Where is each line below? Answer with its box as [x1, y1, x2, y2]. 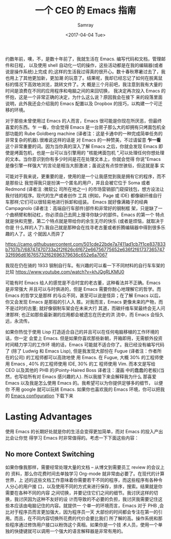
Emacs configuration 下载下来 [11, 392, 74, 399]
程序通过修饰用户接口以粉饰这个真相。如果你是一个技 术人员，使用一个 [9, 522, 158, 528]
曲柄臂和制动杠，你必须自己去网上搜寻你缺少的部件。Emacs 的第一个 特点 [9, 212, 164, 218]
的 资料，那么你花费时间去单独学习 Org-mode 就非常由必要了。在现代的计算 [5, 471, 164, 477]
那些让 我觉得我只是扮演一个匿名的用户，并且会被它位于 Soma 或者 [9, 179, 151, 185]
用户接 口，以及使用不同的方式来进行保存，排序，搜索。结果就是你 [22, 483, 163, 489]
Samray [77, 21, 94, 28]
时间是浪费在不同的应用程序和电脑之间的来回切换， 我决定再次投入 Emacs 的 [5, 87, 166, 93]
